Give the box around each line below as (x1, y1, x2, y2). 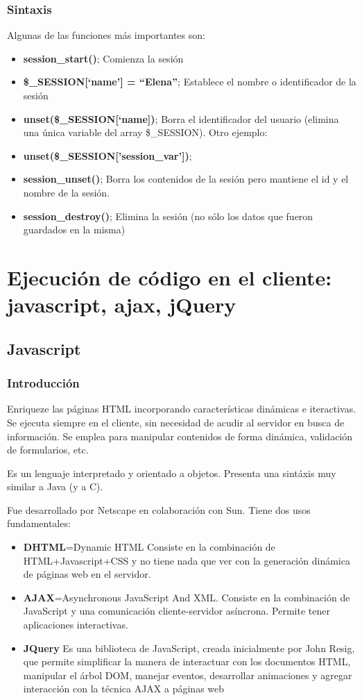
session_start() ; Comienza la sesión (23, 51, 184, 65)
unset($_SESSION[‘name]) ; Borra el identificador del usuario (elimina (23, 111, 339, 126)
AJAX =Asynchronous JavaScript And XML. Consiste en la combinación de (23, 590, 350, 604)
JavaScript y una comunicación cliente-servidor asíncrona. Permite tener (23, 603, 330, 618)
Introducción (7, 374, 80, 392)
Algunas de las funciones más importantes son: (7, 28, 205, 42)
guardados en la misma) (23, 222, 126, 237)
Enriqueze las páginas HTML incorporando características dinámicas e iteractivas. (7, 401, 356, 416)
